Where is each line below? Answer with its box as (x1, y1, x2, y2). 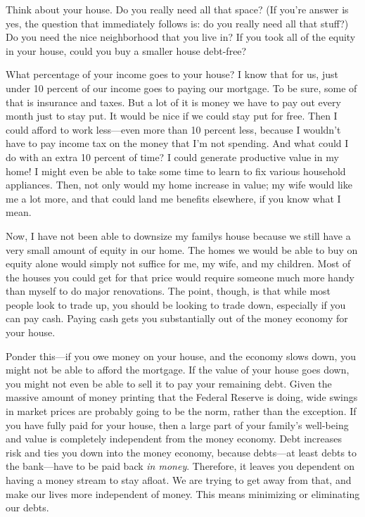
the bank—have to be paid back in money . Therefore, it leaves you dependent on (6, 459, 355, 473)
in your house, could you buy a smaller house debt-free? (6, 43, 247, 58)
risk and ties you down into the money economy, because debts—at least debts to (6, 445, 357, 459)
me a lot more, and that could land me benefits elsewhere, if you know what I (6, 191, 341, 205)
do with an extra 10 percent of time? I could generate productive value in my (6, 149, 339, 164)
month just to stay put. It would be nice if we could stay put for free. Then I (6, 108, 338, 123)
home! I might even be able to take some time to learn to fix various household (6, 163, 346, 178)
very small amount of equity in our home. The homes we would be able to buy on (6, 242, 358, 257)
